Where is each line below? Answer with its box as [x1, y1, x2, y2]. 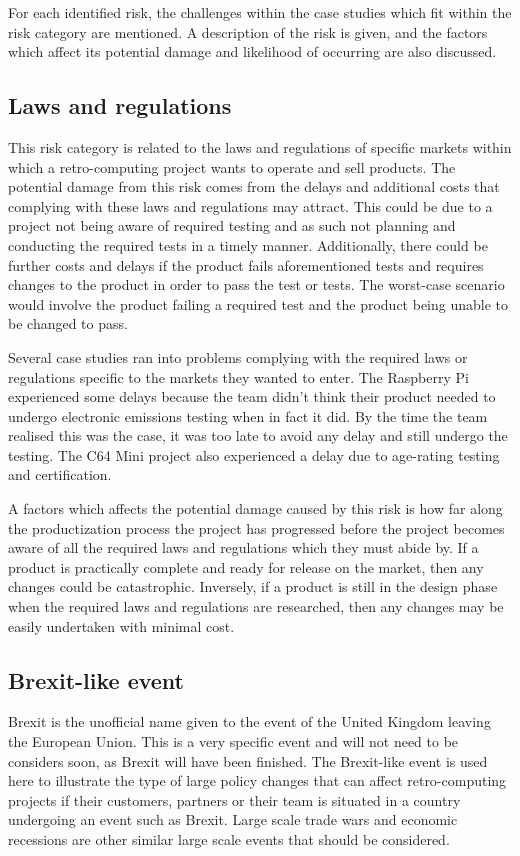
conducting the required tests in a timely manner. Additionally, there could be [8, 234, 488, 255]
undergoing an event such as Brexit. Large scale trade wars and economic [8, 809, 458, 830]
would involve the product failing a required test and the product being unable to [8, 293, 509, 314]
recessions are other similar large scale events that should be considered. [8, 829, 450, 849]
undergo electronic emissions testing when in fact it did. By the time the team [8, 405, 488, 426]
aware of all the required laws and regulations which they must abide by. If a [8, 537, 479, 558]
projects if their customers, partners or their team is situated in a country [8, 789, 461, 810]
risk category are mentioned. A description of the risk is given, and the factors [8, 21, 488, 42]
